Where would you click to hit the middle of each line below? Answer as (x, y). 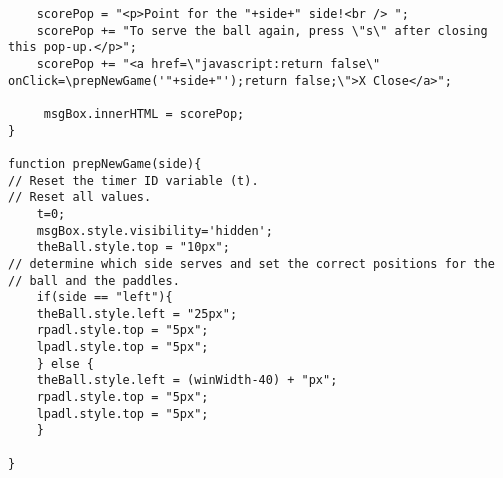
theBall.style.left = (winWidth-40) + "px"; (187, 380)
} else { (65, 363)
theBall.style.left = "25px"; (137, 313)
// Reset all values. (80, 197)
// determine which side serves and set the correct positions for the (251, 263)
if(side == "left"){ (104, 297)
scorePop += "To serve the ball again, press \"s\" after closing (262, 30)
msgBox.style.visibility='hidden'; (154, 230)
